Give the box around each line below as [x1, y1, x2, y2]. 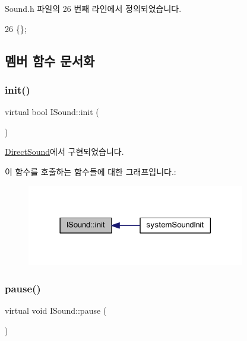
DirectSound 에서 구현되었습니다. [5, 145, 124, 158]
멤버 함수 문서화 [5, 51, 95, 69]
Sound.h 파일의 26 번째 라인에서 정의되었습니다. [5, 2, 182, 14]
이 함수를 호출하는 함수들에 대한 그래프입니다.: [5, 165, 176, 177]
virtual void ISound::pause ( [5, 304, 107, 317]
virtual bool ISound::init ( [5, 106, 99, 118]
